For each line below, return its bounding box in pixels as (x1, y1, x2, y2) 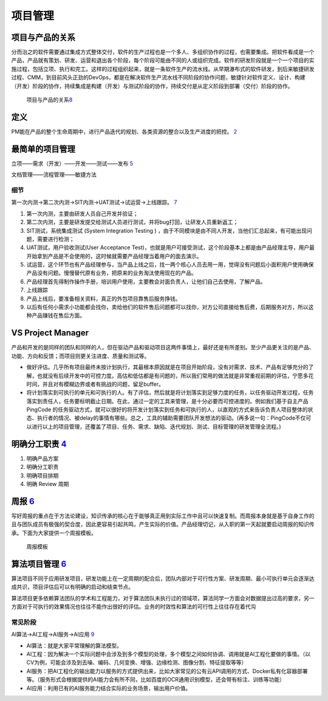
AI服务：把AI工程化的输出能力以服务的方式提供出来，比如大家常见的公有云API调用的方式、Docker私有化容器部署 (26, 667, 308, 674)
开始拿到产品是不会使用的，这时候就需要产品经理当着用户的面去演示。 (26, 252, 202, 259)
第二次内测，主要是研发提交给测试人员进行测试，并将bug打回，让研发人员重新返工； (26, 219, 239, 226)
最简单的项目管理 (11, 143, 75, 154)
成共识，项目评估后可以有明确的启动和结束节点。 (11, 583, 134, 590)
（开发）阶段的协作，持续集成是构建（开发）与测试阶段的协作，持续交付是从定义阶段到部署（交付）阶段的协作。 (11, 82, 293, 89)
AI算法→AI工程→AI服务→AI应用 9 (11, 631, 95, 638)
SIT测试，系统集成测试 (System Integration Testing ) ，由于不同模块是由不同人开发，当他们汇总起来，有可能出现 (26, 227, 307, 234)
